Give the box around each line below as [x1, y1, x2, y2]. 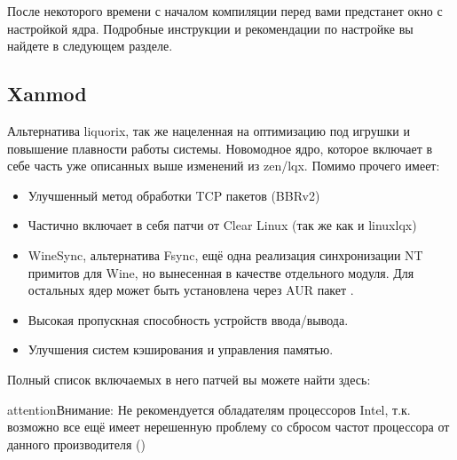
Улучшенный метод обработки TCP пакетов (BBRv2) [28, 186, 320, 204]
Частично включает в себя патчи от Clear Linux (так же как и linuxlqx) [28, 216, 417, 234]
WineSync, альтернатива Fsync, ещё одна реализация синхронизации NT [28, 245, 423, 264]
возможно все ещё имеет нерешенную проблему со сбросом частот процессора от [7, 417, 450, 436]
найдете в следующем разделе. [7, 36, 173, 55]
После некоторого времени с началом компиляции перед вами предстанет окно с [7, 2, 443, 20]
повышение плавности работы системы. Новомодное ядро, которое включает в [7, 139, 433, 157]
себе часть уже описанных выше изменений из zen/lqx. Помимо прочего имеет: [7, 156, 440, 175]
